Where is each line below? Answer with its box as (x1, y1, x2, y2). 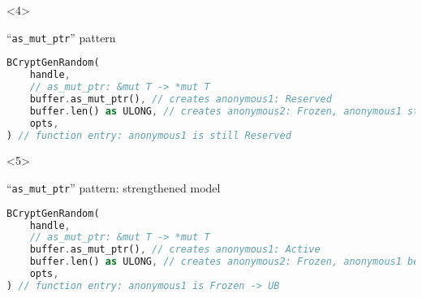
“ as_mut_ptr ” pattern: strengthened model (6, 179, 221, 196)
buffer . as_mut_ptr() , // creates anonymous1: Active (29, 244, 321, 256)
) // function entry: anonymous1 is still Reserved (6, 129, 291, 141)
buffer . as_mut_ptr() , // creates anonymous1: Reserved (29, 93, 332, 105)
